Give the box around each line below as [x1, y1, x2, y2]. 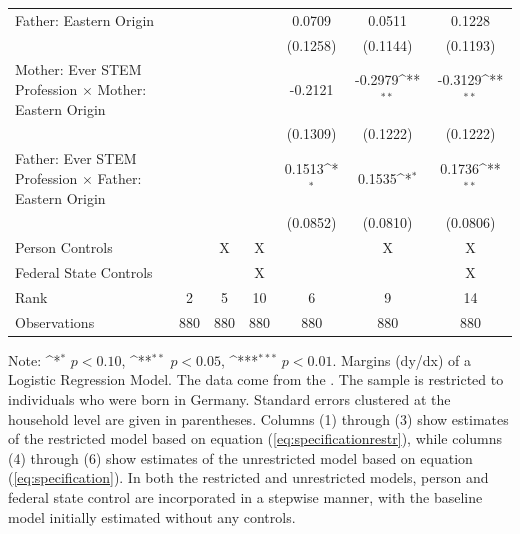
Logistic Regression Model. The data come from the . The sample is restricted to [8, 369, 504, 390]
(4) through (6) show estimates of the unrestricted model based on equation [8, 447, 473, 468]
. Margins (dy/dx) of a [332, 349, 472, 370]
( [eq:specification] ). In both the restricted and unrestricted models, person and [8, 467, 489, 488]
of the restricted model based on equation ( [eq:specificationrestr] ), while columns [8, 428, 503, 449]
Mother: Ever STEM [15, 59, 142, 80]
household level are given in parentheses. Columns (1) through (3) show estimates [8, 408, 509, 429]
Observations [15, 311, 95, 332]
